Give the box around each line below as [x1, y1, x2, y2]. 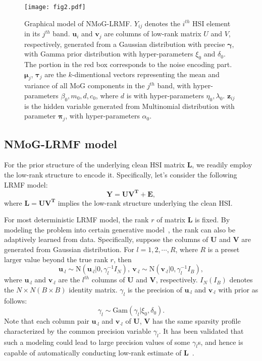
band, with [157, 80, 191, 91]
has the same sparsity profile [152, 316, 241, 326]
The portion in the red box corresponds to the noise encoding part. [24, 58, 232, 69]
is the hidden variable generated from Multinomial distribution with [24, 100, 235, 111]
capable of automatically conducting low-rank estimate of [4, 347, 182, 358]
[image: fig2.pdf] [24, 4, 86, 11]
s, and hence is [197, 336, 243, 347]
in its [24, 28, 40, 39]
